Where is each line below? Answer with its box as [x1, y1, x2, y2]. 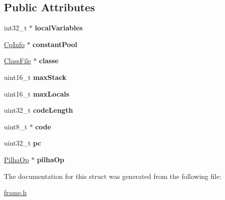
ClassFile [4, 55, 31, 66]
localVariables [35, 23, 83, 33]
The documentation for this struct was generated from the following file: [4, 171, 222, 181]
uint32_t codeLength [4, 105, 73, 115]
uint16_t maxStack [4, 72, 67, 82]
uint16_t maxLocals [4, 88, 69, 99]
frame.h [4, 187, 27, 198]
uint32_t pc [4, 138, 41, 148]
